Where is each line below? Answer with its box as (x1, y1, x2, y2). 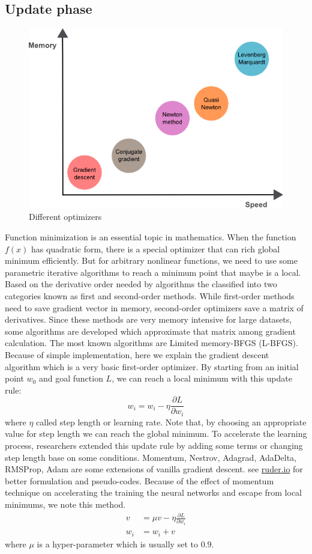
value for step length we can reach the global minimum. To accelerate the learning (5, 427, 307, 440)
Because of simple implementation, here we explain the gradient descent (5, 348, 269, 361)
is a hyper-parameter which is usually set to (37, 537, 198, 550)
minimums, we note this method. (5, 498, 126, 510)
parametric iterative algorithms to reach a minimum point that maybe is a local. (5, 266, 301, 278)
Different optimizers (29, 210, 102, 223)
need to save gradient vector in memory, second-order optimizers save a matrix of (5, 301, 304, 314)
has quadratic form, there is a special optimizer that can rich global (31, 242, 280, 255)
